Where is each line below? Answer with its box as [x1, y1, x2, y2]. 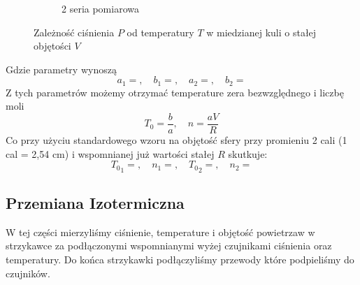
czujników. [6, 265, 50, 280]
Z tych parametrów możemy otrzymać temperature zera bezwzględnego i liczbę [6, 85, 344, 99]
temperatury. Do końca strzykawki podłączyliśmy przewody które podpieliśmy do [6, 251, 354, 266]
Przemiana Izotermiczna [6, 191, 185, 213]
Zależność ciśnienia [34, 24, 115, 39]
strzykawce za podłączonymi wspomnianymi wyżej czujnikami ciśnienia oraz [6, 238, 332, 253]
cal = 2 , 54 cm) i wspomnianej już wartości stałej [6, 146, 215, 161]
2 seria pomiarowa [62, 1, 139, 15]
